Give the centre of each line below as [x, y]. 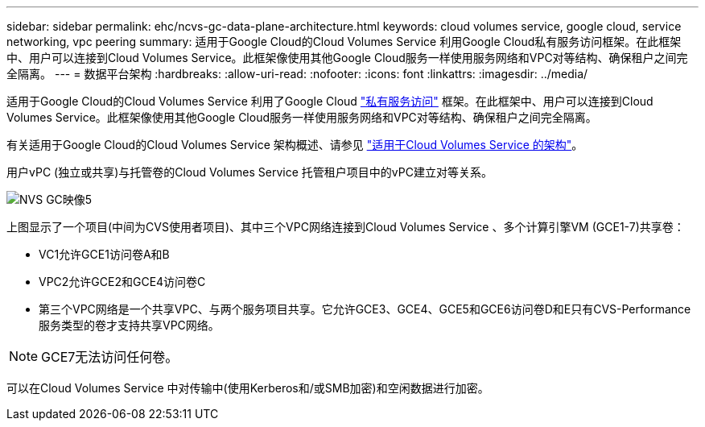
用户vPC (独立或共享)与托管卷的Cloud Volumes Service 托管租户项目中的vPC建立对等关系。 [249, 172]
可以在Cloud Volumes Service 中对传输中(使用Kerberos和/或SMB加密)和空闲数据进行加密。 [248, 388]
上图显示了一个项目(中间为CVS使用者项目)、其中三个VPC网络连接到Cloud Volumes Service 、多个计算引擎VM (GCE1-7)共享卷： [346, 227]
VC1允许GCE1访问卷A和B [104, 254]
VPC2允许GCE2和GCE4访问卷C [122, 282]
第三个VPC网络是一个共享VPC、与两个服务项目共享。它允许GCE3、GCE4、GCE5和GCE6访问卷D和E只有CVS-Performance [365, 309]
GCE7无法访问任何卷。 [110, 357]
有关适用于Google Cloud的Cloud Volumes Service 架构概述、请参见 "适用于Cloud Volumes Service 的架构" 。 [295, 145]
